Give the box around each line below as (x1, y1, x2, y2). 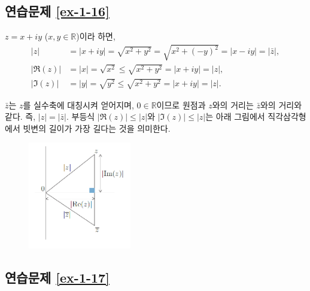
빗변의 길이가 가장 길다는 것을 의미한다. (23, 122, 171, 134)
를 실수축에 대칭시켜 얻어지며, (23, 98, 134, 111)
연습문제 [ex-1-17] (5, 268, 110, 287)
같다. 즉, (5, 110, 36, 123)
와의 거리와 (260, 98, 302, 111)
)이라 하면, (76, 30, 116, 43)
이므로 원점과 (156, 98, 206, 111)
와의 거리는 (212, 98, 254, 111)
